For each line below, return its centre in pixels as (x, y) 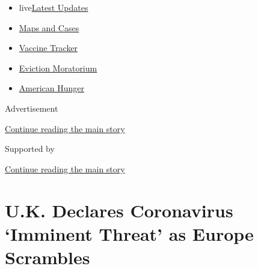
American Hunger (51, 88)
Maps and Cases (49, 27)
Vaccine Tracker (48, 48)
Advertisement (32, 108)
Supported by (30, 149)
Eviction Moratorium (58, 68)
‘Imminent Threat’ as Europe (129, 233)
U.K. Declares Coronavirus (119, 210)
